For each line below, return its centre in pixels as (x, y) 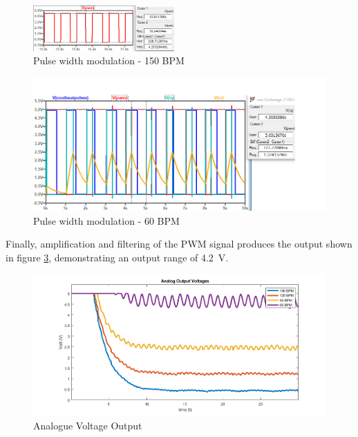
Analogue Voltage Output (88, 425)
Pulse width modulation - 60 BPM (106, 220)
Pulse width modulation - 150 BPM (109, 61)
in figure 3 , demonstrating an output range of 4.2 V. (117, 257)
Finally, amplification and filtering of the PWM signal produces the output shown (179, 244)
